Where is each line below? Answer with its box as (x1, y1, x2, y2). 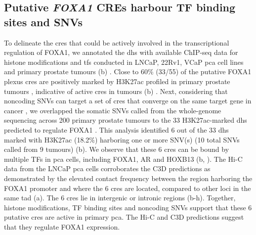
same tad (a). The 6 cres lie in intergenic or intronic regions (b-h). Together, (4, 192, 236, 203)
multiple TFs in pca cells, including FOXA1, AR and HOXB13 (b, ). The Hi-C (4, 153, 243, 164)
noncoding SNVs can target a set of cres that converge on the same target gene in (4, 95, 252, 106)
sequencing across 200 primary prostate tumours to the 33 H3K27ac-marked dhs (4, 115, 247, 125)
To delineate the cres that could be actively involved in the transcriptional (4, 37, 229, 47)
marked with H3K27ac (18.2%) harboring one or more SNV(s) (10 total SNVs (4, 134, 240, 144)
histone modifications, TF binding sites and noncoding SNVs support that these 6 (4, 202, 252, 212)
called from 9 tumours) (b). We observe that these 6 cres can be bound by (4, 144, 229, 154)
